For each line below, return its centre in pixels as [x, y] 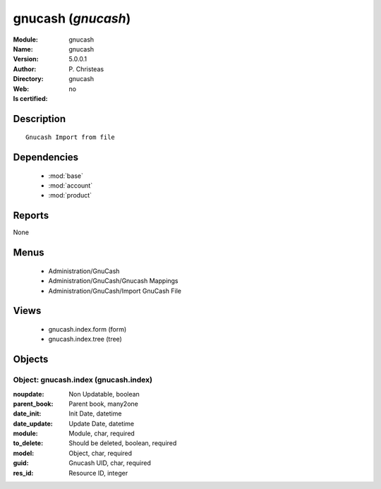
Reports [31, 216]
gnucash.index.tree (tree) [85, 339]
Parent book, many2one [104, 404]
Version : [26, 59]
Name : [23, 49]
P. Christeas [86, 69]
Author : [25, 69]
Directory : [28, 79]
